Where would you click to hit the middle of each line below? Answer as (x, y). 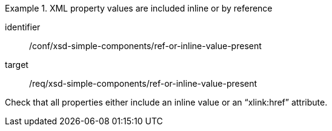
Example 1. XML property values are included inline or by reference (139, 8)
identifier (23, 27)
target (17, 65)
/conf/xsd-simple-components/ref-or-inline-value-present (145, 46)
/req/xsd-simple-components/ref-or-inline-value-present (143, 83)
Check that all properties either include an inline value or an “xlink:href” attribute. (166, 102)
